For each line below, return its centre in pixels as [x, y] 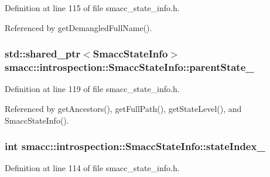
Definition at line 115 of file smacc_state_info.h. [92, 8]
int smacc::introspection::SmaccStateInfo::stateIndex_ [135, 146]
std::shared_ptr [43, 54]
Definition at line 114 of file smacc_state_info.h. [92, 168]
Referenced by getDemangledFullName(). [78, 27]
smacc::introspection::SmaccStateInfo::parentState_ [129, 67]
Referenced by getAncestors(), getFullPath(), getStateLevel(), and [123, 108]
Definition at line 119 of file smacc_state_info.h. [92, 89]
